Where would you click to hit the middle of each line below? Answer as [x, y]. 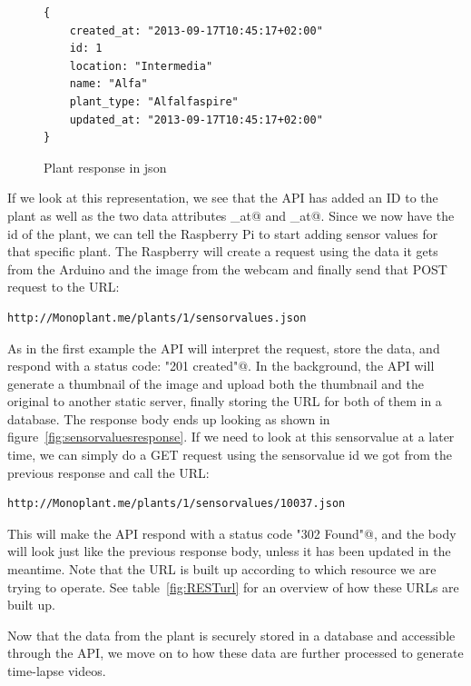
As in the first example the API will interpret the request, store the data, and [224, 348]
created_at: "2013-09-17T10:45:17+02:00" [196, 30]
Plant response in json [105, 167]
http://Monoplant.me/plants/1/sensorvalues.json [157, 318]
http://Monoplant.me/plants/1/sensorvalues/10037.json [177, 504]
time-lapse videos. [57, 671]
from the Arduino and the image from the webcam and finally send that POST [227, 268]
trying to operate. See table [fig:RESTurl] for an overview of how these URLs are [233, 587]
